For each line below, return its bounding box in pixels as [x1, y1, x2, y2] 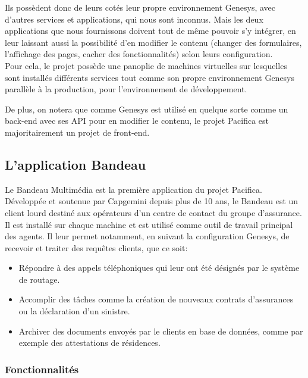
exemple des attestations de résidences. [18, 336, 161, 349]
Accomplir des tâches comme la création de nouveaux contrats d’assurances [18, 293, 294, 305]
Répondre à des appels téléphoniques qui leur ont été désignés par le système [18, 261, 300, 274]
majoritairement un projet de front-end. [5, 126, 150, 138]
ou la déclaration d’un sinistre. [18, 305, 130, 317]
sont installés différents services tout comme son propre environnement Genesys [5, 71, 295, 83]
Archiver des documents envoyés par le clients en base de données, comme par [18, 324, 303, 337]
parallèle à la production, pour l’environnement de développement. [5, 83, 247, 95]
